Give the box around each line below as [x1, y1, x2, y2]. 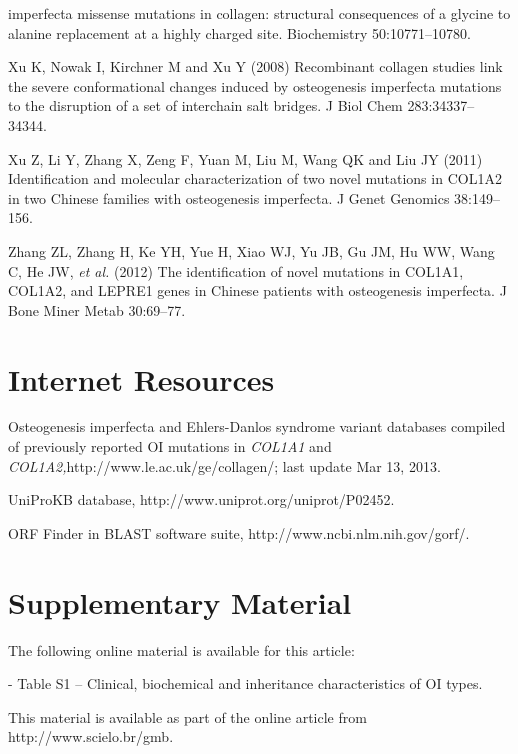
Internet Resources [8, 358, 275, 399]
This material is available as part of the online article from [8, 706, 367, 727]
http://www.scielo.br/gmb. [8, 726, 174, 747]
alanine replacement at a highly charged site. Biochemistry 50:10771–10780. [8, 22, 471, 43]
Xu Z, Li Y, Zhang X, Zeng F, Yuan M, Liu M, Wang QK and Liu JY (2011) [8, 148, 483, 169]
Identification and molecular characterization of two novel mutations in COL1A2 [8, 168, 502, 189]
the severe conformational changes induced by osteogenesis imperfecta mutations [8, 75, 502, 96]
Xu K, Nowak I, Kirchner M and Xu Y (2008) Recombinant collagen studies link [8, 56, 503, 77]
